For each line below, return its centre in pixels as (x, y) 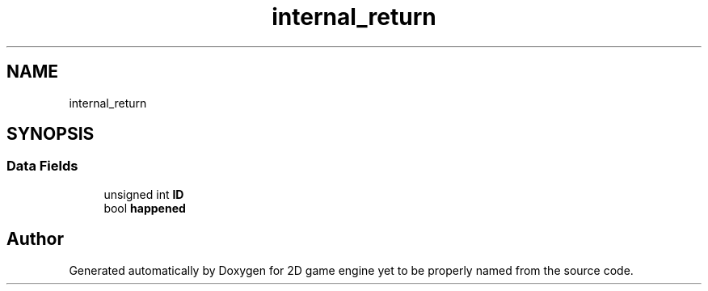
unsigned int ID (144, 194)
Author (35, 239)
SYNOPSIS (51, 134)
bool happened (145, 208)
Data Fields (42, 166)
